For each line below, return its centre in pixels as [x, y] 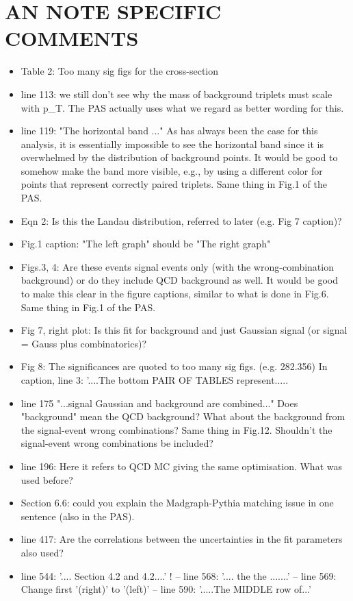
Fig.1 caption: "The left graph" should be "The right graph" [146, 244]
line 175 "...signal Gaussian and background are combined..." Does [159, 403]
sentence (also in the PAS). [78, 516]
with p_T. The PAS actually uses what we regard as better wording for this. [182, 107]
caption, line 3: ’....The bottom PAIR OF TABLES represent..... [155, 380]
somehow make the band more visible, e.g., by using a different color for [172, 170]
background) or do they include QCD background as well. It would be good [179, 280]
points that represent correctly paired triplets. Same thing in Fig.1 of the [174, 184]
